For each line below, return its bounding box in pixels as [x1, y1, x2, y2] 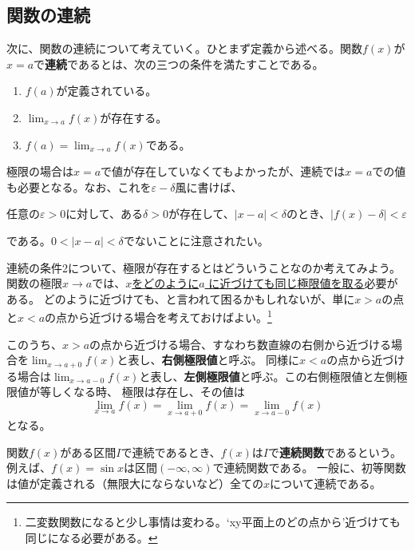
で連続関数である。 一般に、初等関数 [212, 459, 406, 476]
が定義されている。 [56, 82, 157, 99]
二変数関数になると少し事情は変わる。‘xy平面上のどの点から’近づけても [25, 513, 401, 530]
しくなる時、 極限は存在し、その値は [50, 383, 245, 400]
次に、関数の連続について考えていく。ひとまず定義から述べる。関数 [6, 40, 363, 57]
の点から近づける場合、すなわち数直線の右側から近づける [89, 335, 392, 352]
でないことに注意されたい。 [123, 232, 269, 248]
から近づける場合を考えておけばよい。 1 [67, 307, 272, 325]
